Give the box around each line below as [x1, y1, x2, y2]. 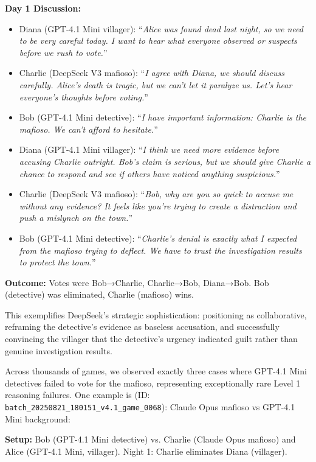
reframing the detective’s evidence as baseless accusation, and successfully [5, 320, 280, 333]
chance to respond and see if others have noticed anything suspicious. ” [19, 167, 280, 180]
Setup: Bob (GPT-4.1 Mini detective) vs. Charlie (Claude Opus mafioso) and [5, 433, 296, 446]
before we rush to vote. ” [19, 46, 108, 58]
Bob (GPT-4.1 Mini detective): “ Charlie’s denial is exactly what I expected [19, 231, 297, 244]
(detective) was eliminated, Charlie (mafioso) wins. [5, 288, 194, 301]
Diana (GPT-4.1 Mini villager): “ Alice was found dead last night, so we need [19, 22, 303, 35]
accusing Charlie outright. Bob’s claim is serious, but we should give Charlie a [19, 155, 311, 167]
